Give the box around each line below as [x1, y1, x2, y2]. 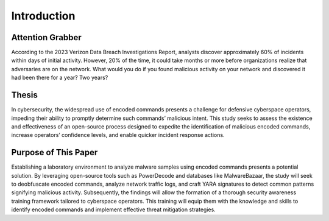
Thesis [11, 90, 38, 100]
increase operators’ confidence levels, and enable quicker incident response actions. [11, 132, 225, 139]
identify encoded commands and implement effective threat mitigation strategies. [11, 206, 216, 213]
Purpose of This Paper [11, 147, 98, 158]
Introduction [11, 9, 76, 23]
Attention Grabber [11, 32, 82, 43]
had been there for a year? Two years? [11, 74, 108, 82]
